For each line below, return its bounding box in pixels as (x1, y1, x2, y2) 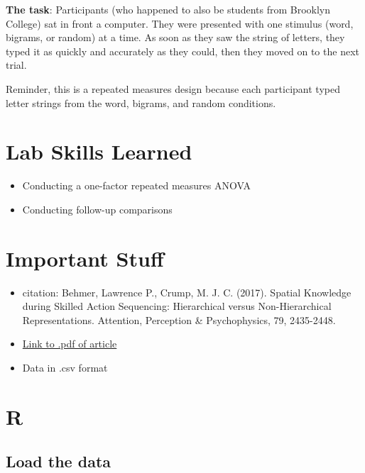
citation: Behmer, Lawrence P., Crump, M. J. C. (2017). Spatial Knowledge (22, 284, 352, 299)
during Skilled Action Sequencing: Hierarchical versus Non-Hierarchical (22, 299, 332, 313)
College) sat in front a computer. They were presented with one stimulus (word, (6, 16, 354, 30)
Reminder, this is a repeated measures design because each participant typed (6, 81, 340, 96)
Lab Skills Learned (6, 137, 192, 166)
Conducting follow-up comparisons (22, 201, 173, 216)
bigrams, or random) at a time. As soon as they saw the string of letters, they (6, 30, 345, 45)
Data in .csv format (22, 360, 108, 374)
